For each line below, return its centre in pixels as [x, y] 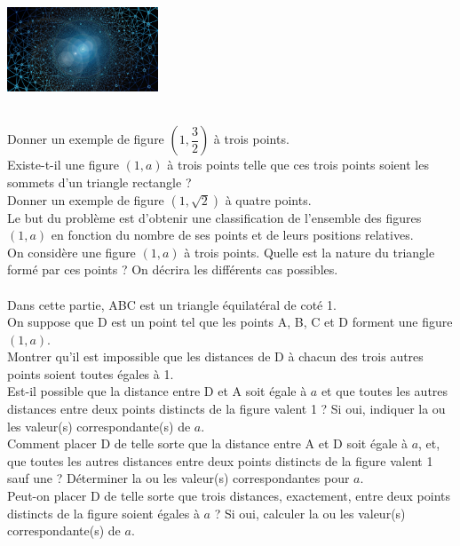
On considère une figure [71, 252]
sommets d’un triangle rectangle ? [99, 182]
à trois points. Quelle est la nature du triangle [309, 252]
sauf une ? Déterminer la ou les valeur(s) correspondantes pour [178, 478]
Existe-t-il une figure [63, 165]
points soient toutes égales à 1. [91, 373]
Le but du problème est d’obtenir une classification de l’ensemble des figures [214, 217]
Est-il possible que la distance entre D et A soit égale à [157, 391]
